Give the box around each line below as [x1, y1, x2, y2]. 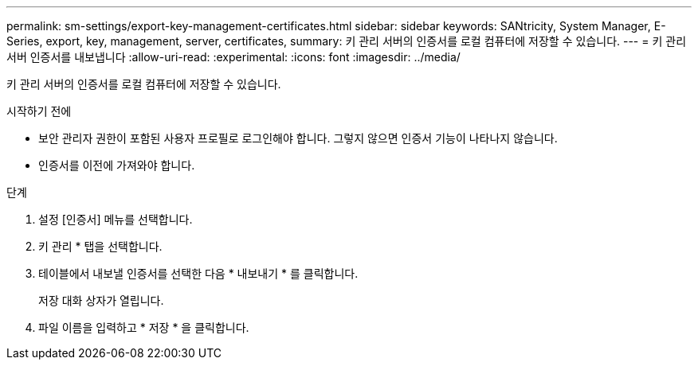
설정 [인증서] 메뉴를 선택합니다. [38, 212, 193, 226]
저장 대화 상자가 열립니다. [38, 294, 164, 307]
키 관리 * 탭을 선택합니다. [38, 239, 163, 253]
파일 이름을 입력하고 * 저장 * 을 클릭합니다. [38, 321, 249, 334]
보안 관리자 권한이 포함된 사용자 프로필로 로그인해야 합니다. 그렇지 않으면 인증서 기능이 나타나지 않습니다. [38, 131, 558, 145]
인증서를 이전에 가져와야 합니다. [38, 158, 195, 172]
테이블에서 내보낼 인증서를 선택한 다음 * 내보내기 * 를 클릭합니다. [38, 267, 359, 280]
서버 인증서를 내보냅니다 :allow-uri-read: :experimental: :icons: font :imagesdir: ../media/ [6, 50, 461, 64]
